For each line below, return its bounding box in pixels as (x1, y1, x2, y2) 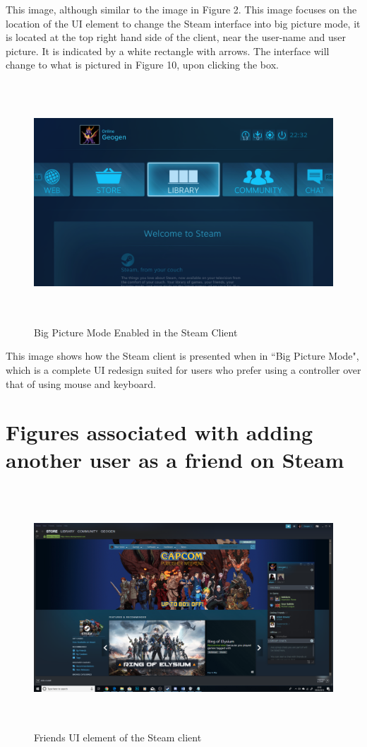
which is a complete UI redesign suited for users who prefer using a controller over (6, 362, 361, 377)
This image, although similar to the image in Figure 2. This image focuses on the (6, 2, 357, 16)
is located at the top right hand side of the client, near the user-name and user (6, 30, 346, 45)
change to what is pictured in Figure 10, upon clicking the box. (6, 57, 279, 72)
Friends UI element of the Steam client (34, 730, 202, 745)
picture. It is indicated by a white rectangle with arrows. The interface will (6, 43, 330, 58)
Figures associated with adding (6, 418, 313, 447)
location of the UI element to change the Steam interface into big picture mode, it (6, 16, 361, 30)
